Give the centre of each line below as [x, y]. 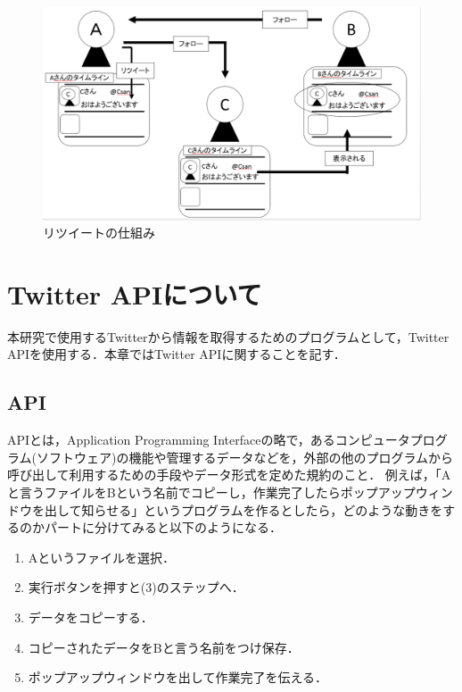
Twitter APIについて [135, 293]
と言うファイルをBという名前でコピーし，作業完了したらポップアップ [211, 492]
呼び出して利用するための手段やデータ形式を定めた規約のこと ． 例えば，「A [229, 475]
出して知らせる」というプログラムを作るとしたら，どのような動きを [243, 509]
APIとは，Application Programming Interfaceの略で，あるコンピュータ [209, 440]
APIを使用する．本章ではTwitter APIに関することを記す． [177, 354]
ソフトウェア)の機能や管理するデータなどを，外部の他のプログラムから [245, 457]
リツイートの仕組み [99, 233]
